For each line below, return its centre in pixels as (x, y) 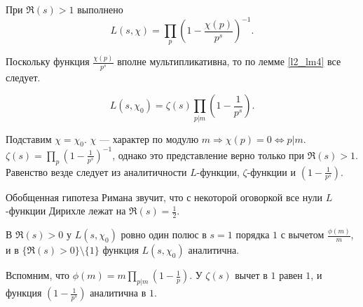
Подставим (29, 138)
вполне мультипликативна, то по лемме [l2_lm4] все (229, 61)
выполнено (100, 9)
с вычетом (302, 234)
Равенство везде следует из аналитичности (96, 171)
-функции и (271, 171)
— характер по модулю (149, 138)
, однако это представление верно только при (208, 155)
